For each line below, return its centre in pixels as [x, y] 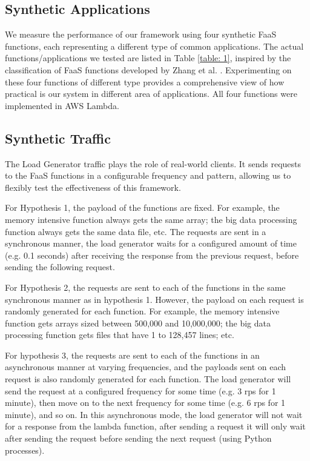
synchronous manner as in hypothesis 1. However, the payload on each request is [154, 299]
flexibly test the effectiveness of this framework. [93, 187]
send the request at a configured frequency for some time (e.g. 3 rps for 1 [140, 390]
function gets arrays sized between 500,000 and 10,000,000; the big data [138, 323]
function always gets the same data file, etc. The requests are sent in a [136, 231]
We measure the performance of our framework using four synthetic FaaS [141, 34]
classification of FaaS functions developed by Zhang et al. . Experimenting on [148, 69]
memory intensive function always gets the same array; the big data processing [151, 219]
